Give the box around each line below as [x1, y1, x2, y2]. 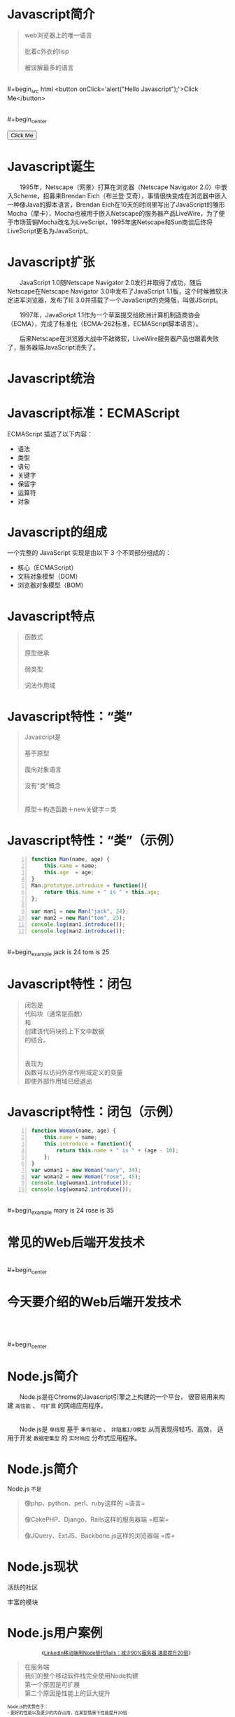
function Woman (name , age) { [31, 1127, 117, 1135]
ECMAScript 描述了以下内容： [7, 429, 93, 438]
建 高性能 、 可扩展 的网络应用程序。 [7, 1402, 107, 1410]
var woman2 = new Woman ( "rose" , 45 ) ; [31, 1173, 141, 1180]
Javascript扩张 [7, 254, 96, 270]
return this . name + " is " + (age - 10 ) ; [56, 1147, 179, 1154]
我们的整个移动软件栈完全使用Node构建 [24, 1671, 138, 1680]
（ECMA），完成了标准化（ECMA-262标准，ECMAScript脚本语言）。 [7, 319, 203, 328]
